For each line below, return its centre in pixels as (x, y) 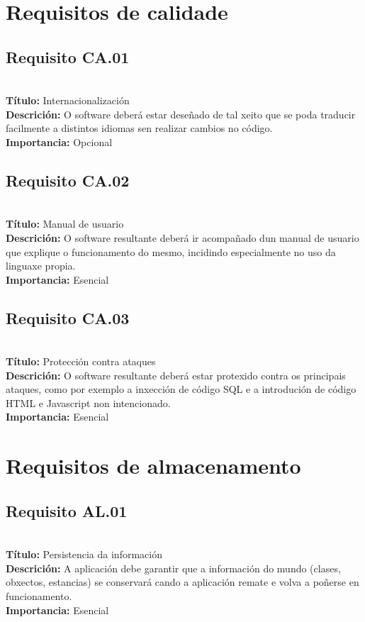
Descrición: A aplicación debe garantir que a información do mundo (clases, (173, 568)
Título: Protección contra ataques (81, 361)
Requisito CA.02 (68, 180)
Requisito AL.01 (67, 510)
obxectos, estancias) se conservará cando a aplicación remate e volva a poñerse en (182, 582)
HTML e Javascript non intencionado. (88, 402)
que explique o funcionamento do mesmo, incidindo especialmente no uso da (171, 251)
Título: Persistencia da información (84, 554)
